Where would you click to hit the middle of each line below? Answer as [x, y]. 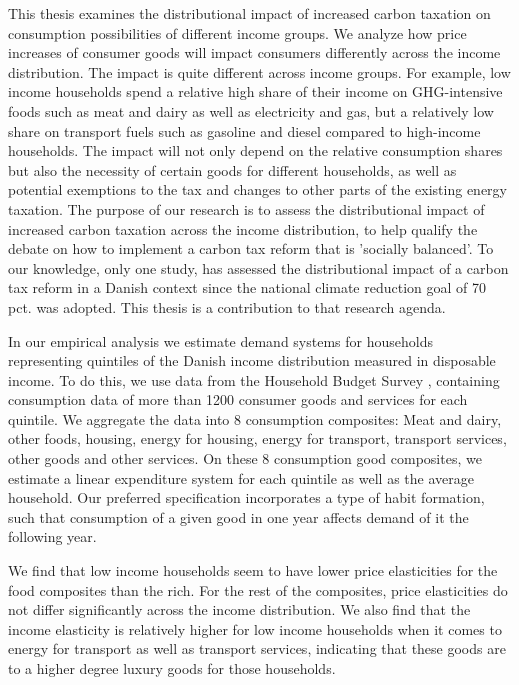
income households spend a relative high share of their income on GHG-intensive [255, 91]
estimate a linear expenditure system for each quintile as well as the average [241, 477]
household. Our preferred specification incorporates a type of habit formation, [246, 497]
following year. [52, 536]
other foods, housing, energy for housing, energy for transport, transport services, [257, 438]
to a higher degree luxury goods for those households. [172, 668]
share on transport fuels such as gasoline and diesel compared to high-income [244, 130]
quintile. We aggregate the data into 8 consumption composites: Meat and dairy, [255, 418]
